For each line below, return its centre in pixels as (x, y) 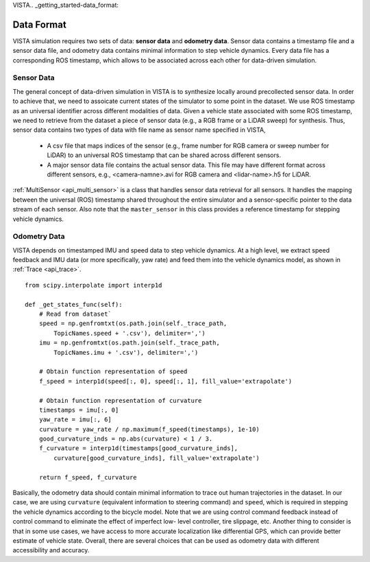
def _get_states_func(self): (74, 304)
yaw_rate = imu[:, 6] (75, 420)
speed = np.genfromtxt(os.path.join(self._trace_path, (133, 324)
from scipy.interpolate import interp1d (94, 285)
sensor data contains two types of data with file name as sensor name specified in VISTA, (139, 130)
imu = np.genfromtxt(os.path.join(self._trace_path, (129, 343)
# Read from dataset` (75, 314)
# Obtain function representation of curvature (120, 400)
